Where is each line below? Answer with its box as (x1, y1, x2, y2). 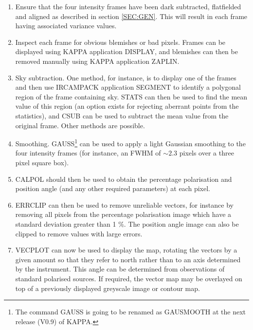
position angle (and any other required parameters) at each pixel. (15, 183, 210, 194)
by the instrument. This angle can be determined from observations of (15, 264, 225, 274)
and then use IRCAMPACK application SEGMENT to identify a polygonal (15, 82, 241, 92)
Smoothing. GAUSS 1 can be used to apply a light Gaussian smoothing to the (15, 137, 246, 148)
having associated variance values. (15, 20, 117, 31)
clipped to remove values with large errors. (15, 228, 143, 238)
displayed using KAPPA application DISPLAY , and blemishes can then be (15, 46, 238, 57)
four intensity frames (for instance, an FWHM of (15, 148, 161, 158)
